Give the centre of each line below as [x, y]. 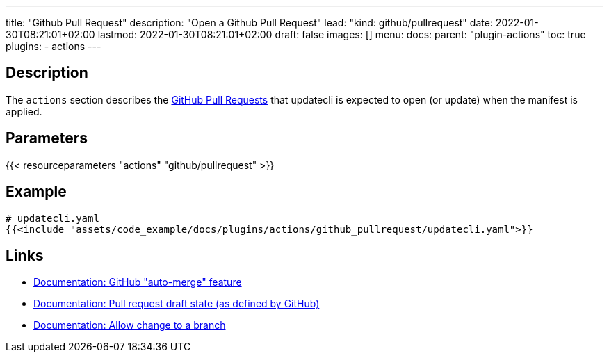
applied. [24, 111]
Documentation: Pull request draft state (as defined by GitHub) [177, 304]
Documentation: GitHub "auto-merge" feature [138, 282]
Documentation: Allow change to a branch [130, 325]
